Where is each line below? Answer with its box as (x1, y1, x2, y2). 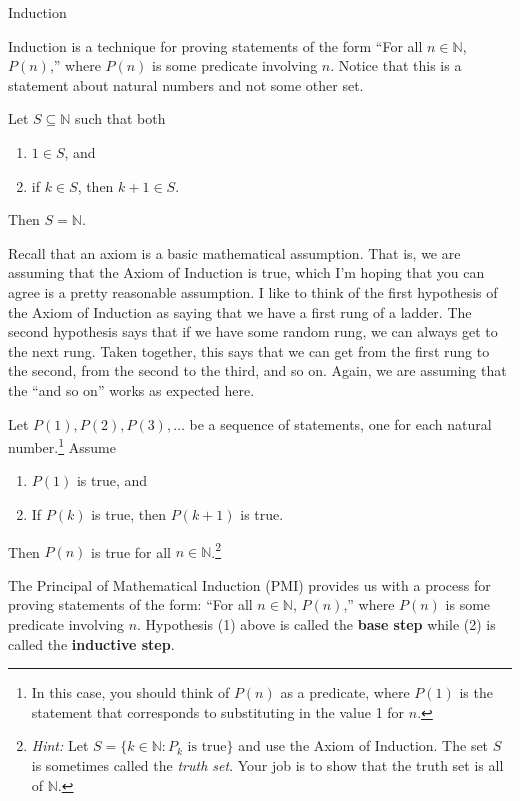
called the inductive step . (8, 633, 175, 654)
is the (459, 682, 493, 703)
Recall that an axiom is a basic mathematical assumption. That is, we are (8, 242, 461, 263)
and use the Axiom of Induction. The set (238, 735, 489, 756)
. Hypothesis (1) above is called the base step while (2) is (137, 613, 496, 634)
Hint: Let (31, 735, 89, 756)
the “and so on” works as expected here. (8, 379, 255, 400)
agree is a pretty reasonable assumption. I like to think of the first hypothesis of (8, 281, 498, 302)
